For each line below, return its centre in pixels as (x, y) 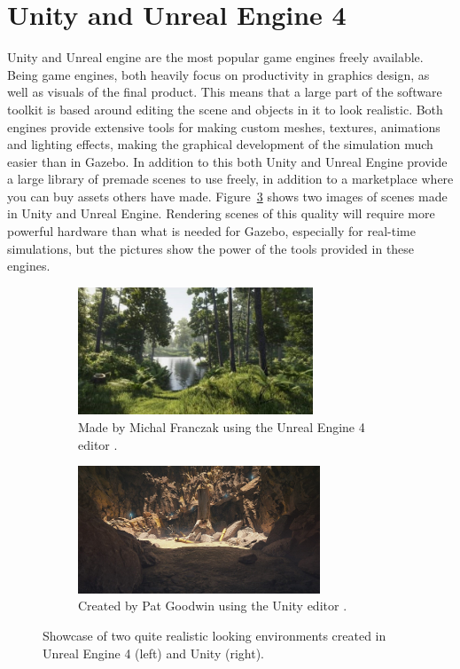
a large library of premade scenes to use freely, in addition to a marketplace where (230, 179)
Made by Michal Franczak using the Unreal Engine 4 (222, 427)
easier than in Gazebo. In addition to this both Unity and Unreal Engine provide (227, 161)
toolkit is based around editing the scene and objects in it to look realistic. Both (225, 109)
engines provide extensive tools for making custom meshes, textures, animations (224, 126)
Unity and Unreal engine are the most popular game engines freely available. (215, 57)
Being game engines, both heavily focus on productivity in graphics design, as (218, 74)
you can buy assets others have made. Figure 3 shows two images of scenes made (227, 196)
